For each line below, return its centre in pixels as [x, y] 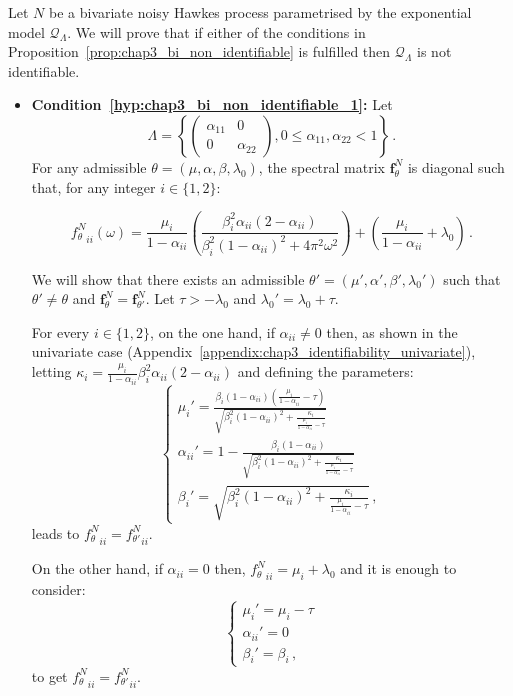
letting [51, 371]
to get [49, 675]
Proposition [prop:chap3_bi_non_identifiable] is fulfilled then [199, 51]
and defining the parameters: [325, 371]
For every [60, 331]
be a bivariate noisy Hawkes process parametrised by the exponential [260, 12]
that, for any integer [93, 186]
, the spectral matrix [321, 166]
